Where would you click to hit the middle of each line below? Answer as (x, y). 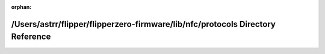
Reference (31, 37)
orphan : (21, 7)
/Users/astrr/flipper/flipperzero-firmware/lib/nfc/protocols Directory (144, 24)
